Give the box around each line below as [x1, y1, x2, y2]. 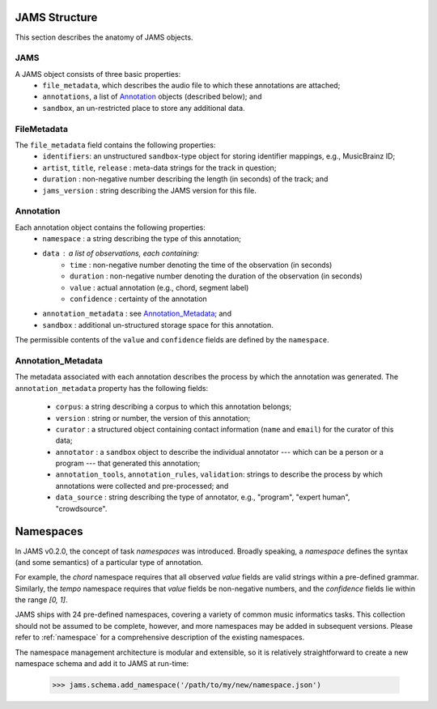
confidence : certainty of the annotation [70, 294, 208, 304]
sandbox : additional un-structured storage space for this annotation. [42, 320, 274, 329]
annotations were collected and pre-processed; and [55, 481, 229, 490]
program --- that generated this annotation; [55, 458, 201, 469]
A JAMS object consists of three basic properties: [15, 69, 181, 79]
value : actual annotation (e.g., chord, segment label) [70, 282, 249, 292]
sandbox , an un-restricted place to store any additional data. [42, 103, 246, 113]
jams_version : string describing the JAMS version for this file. [42, 185, 257, 195]
